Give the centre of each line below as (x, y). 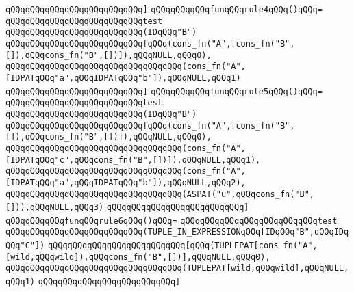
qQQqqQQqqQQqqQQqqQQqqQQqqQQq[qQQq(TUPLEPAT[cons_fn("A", (182, 246)
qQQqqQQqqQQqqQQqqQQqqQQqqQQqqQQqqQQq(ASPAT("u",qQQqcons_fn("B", (160, 194)
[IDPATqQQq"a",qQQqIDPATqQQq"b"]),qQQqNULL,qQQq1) (123, 78)
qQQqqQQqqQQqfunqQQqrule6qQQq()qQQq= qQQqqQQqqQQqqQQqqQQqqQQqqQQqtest (172, 221)
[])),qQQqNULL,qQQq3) (55, 208)
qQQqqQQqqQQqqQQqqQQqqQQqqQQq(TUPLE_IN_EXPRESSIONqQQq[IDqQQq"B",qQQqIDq (177, 232)
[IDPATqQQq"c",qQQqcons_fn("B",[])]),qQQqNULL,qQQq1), (133, 160)
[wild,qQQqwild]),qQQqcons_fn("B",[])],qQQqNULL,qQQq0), (138, 257)
